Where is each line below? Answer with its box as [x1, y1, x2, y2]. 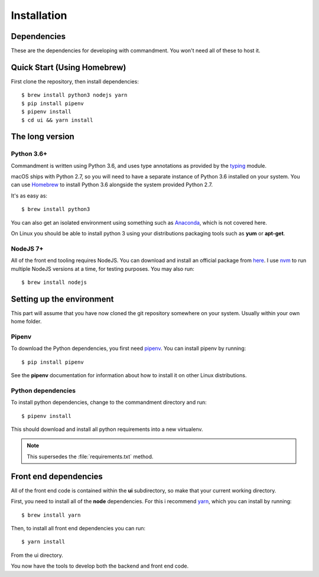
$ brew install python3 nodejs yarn [21, 92, 128, 99]
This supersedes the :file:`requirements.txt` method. [27, 453, 154, 460]
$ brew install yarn [21, 511, 81, 518]
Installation [11, 9, 67, 22]
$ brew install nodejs [21, 278, 87, 286]
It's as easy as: [11, 192, 47, 199]
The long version [11, 132, 75, 142]
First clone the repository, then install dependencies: [11, 77, 139, 85]
